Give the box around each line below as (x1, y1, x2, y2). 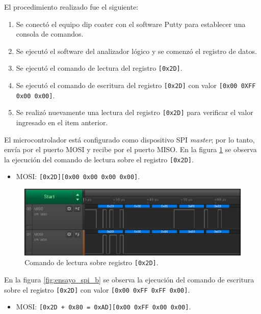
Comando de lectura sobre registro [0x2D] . (24, 257, 159, 268)
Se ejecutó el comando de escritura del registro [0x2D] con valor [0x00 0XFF (16, 80, 256, 91)
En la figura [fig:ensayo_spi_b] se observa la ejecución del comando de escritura (4, 274, 254, 285)
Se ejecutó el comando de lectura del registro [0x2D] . (16, 63, 182, 73)
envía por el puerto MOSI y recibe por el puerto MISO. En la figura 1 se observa (4, 144, 257, 155)
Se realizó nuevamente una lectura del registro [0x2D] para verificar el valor (16, 107, 253, 118)
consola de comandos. (16, 28, 84, 39)
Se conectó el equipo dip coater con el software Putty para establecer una (16, 18, 246, 29)
